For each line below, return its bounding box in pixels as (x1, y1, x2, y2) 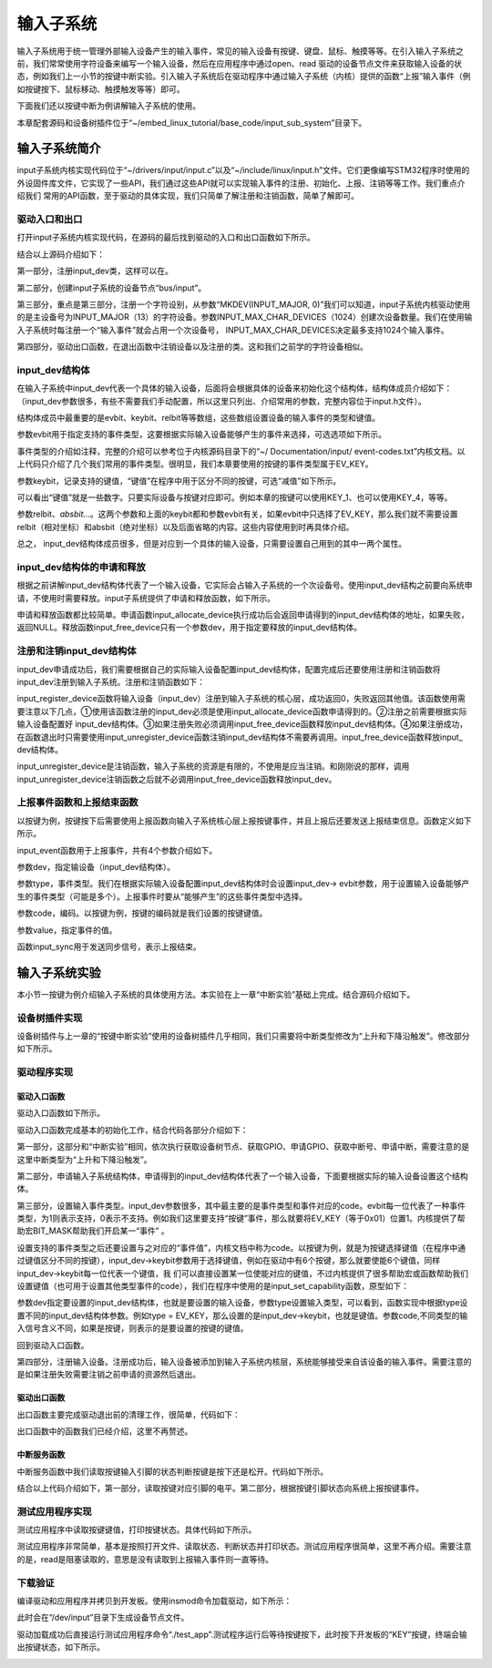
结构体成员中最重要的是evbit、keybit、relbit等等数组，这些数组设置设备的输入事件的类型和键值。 (16, 412, 381, 423)
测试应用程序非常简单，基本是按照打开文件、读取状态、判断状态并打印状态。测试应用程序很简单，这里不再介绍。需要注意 (16, 1540, 472, 1552)
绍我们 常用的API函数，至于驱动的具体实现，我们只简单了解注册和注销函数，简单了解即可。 (16, 190, 360, 201)
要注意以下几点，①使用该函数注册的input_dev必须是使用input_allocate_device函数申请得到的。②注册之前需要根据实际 (16, 706, 468, 717)
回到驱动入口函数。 (16, 1339, 89, 1350)
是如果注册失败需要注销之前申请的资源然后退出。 (16, 1369, 200, 1380)
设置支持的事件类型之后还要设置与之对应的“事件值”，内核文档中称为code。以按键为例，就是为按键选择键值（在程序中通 (16, 1242, 466, 1253)
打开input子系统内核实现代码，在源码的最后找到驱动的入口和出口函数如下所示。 (16, 232, 316, 243)
